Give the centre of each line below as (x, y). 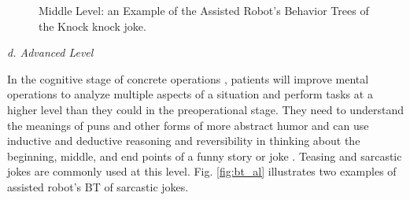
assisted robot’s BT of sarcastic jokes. (98, 186)
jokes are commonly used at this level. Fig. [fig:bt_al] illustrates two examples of (202, 171)
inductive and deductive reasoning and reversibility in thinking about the (184, 141)
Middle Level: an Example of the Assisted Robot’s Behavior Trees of (204, 10)
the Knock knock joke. (92, 26)
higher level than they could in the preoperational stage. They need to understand (205, 109)
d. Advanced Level (50, 52)
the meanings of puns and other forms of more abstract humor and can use (188, 125)
